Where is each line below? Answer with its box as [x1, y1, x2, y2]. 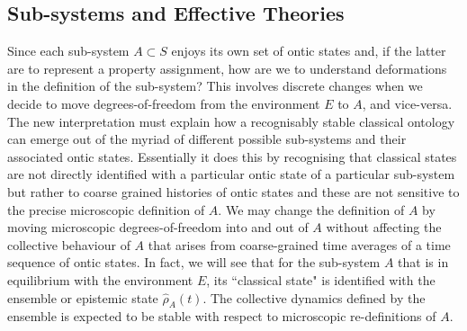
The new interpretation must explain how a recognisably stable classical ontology [7, 112, 455, 130]
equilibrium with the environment [7, 270, 193, 289]
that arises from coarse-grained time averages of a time [148, 235, 451, 254]
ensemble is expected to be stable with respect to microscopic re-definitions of [7, 307, 436, 326]
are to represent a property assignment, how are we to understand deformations [7, 58, 447, 77]
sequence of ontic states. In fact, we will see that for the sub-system [7, 253, 381, 272]
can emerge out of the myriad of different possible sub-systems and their [7, 130, 407, 148]
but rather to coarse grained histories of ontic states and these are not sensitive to [7, 182, 460, 201]
